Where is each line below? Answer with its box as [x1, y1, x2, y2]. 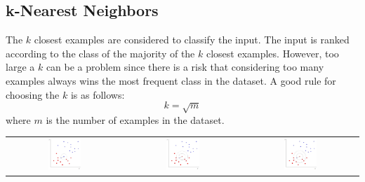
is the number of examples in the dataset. [46, 112, 225, 127]
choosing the [6, 87, 60, 101]
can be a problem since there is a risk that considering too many [46, 59, 324, 74]
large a [6, 59, 35, 74]
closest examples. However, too [206, 45, 339, 60]
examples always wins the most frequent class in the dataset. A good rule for [6, 73, 336, 87]
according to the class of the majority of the [6, 45, 195, 60]
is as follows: [70, 87, 125, 101]
